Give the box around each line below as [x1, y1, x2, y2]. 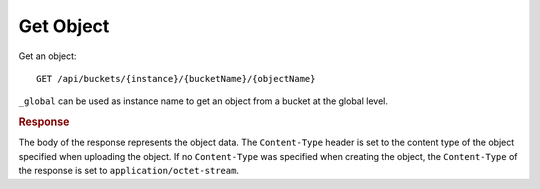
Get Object [18, 15, 110, 37]
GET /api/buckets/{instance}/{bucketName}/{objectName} [36, 73, 316, 84]
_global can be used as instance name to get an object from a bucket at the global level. [18, 95, 389, 107]
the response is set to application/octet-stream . [18, 165, 240, 177]
